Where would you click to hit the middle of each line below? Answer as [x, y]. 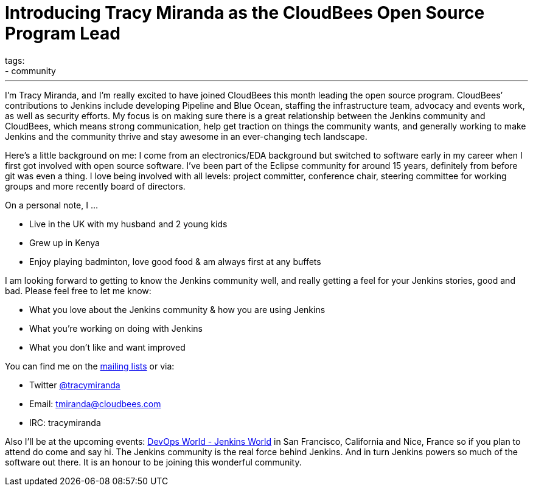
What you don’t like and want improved [107, 347]
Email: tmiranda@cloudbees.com [95, 403]
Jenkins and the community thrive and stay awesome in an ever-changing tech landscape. [186, 136]
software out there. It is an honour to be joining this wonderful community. [153, 462]
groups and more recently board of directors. [95, 186]
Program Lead [63, 33]
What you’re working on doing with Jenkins [116, 328]
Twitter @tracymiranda [75, 385]
